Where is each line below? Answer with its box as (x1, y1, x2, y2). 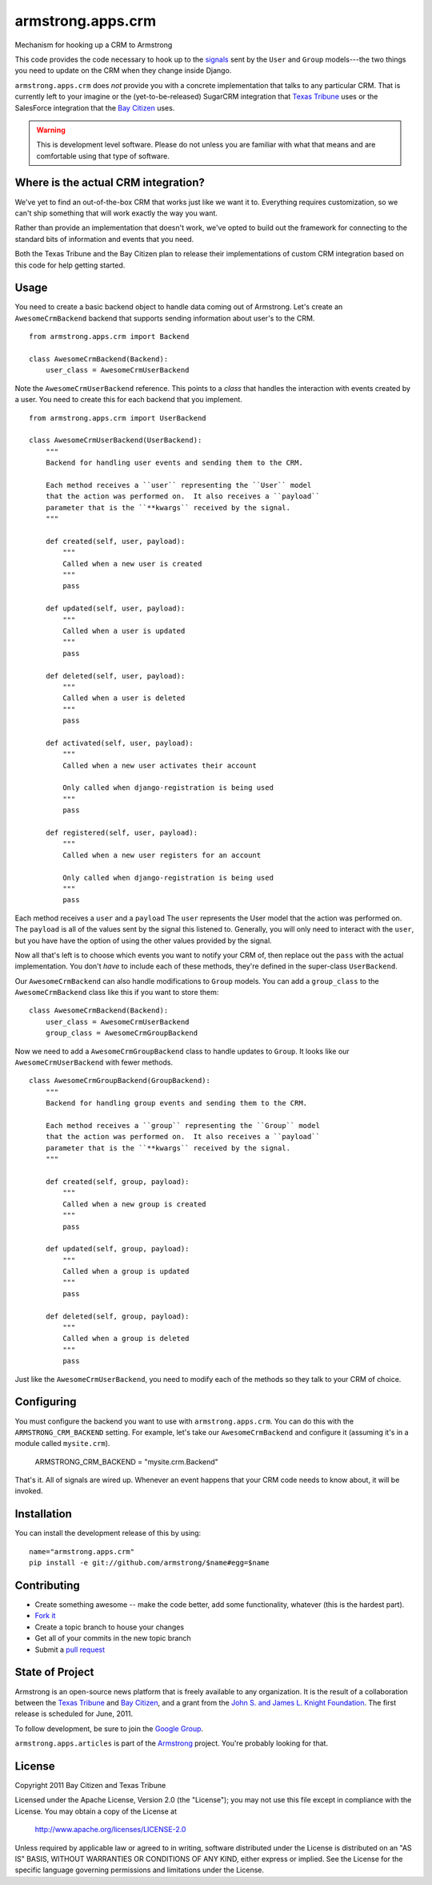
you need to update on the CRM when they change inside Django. (14, 66, 232, 75)
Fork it (34, 1611, 56, 1621)
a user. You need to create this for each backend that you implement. (14, 395, 243, 405)
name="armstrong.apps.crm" (29, 1547, 135, 1556)
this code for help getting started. (14, 260, 126, 270)
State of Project (14, 1665, 94, 1679)
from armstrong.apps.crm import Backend (29, 332, 190, 341)
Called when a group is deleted (62, 1334, 190, 1343)
